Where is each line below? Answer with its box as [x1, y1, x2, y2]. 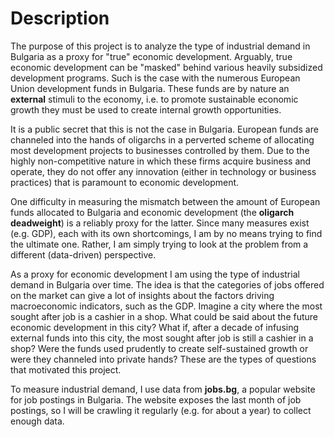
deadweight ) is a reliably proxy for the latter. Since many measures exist [10, 217, 310, 229]
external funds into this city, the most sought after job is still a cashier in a [10, 332, 314, 344]
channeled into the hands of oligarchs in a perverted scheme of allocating [10, 133, 315, 146]
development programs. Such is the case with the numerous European [10, 72, 301, 84]
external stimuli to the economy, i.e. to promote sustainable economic [10, 93, 299, 105]
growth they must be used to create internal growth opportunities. [10, 103, 282, 116]
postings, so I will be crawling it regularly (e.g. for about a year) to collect [10, 404, 312, 416]
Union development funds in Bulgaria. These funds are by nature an [10, 82, 290, 94]
